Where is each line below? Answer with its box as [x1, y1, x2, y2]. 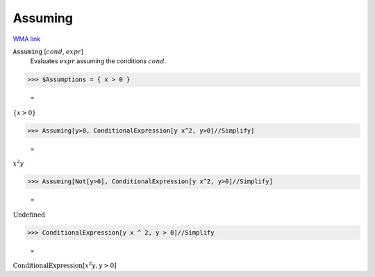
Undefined [12, 210, 45, 219]
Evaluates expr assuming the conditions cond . [30, 57, 167, 65]
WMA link [12, 35, 41, 43]
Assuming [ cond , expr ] [12, 47, 84, 56]
